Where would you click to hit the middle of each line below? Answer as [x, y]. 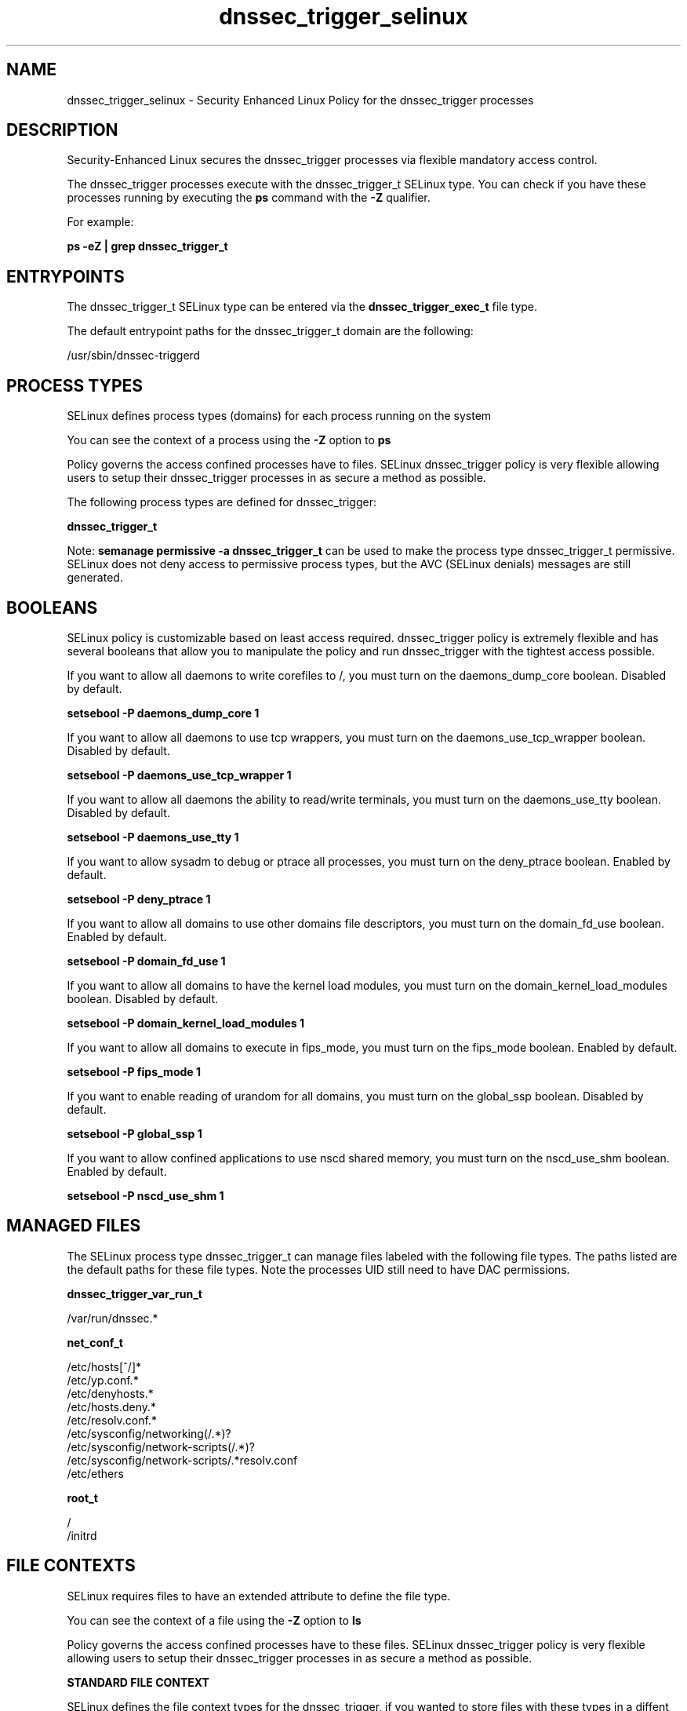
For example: [100, 222]
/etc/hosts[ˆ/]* [104, 1366]
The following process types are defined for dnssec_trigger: [222, 502]
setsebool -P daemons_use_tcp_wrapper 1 [179, 775]
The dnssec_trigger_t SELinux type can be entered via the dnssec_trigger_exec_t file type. [302, 307]
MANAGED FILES [74, 1226]
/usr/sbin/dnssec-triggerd [134, 356]
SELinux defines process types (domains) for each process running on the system [279, 416]
